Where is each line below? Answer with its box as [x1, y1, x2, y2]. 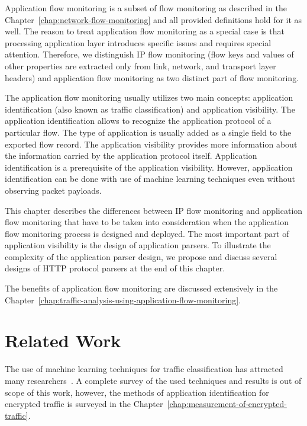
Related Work [5, 328, 121, 353]
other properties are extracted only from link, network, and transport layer [5, 59, 276, 72]
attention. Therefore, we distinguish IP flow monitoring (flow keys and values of [5, 48, 294, 60]
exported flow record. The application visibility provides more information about [5, 137, 298, 150]
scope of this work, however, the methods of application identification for [5, 386, 269, 398]
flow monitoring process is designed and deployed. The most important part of [5, 227, 289, 239]
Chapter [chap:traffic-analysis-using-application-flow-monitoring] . [5, 293, 241, 306]
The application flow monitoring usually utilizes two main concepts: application [5, 91, 293, 104]
